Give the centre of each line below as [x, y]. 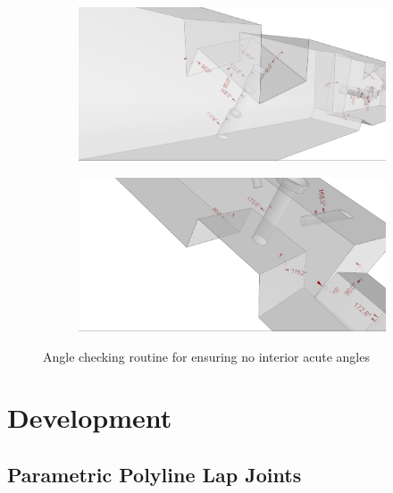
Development [90, 418]
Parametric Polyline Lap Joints [155, 474]
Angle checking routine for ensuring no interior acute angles [206, 356]
